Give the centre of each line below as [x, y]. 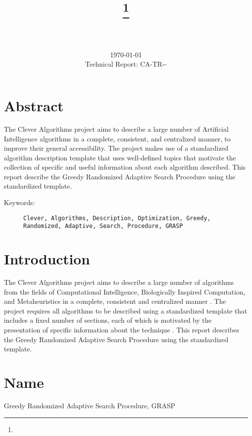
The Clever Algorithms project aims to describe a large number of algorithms [119, 282]
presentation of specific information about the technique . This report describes [122, 330]
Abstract [34, 105]
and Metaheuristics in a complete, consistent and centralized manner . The [115, 301]
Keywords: [19, 202]
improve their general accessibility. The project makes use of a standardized [116, 148]
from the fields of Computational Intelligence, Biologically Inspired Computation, [125, 291]
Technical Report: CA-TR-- [126, 64]
